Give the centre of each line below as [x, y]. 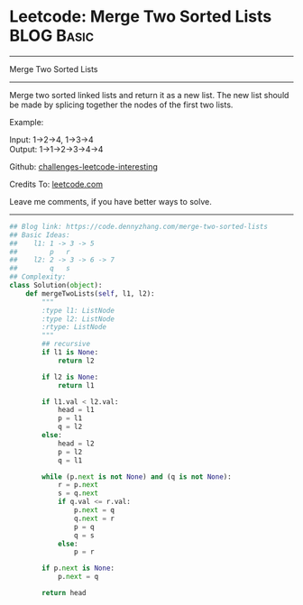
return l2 [76, 361]
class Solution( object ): [56, 286]
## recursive [66, 344]
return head [64, 593]
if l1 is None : [70, 353]
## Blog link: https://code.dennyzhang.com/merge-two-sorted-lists [139, 226]
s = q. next [78, 493]
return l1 [76, 385]
